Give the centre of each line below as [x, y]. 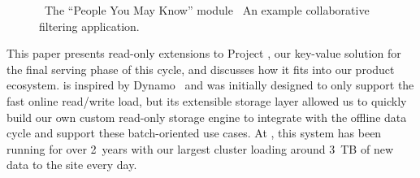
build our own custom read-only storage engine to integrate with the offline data [207, 117]
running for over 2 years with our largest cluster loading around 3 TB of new [200, 148]
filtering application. [89, 26]
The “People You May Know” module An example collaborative [207, 10]
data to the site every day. [72, 165]
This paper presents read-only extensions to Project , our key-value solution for [204, 53]
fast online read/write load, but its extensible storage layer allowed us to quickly [207, 100]
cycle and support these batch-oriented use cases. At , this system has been [194, 133]
